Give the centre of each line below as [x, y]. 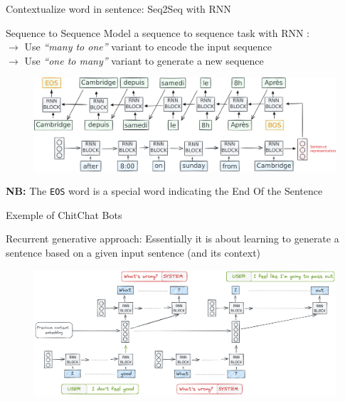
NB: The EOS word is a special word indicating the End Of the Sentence [164, 191]
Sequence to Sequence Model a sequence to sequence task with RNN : [158, 32]
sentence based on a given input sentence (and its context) [133, 253]
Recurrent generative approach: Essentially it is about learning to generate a [172, 239]
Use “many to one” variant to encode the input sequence [148, 47]
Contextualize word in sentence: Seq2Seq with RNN [118, 9]
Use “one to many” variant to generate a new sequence [144, 60]
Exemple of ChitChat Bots [64, 214]
